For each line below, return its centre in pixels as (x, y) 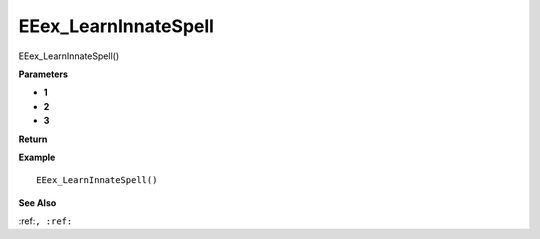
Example (37, 157)
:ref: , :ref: (45, 221)
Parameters (43, 74)
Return (33, 139)
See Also (37, 202)
